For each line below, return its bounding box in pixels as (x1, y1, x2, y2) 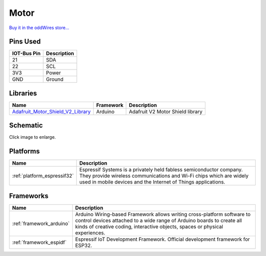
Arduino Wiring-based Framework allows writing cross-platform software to (75, 211, 251, 218)
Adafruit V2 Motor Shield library (129, 108, 203, 115)
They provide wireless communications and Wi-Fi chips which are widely (79, 173, 249, 180)
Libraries (9, 89, 37, 97)
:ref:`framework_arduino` (12, 220, 70, 227)
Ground (46, 76, 64, 83)
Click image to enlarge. (9, 134, 56, 140)
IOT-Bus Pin (12, 50, 41, 57)
